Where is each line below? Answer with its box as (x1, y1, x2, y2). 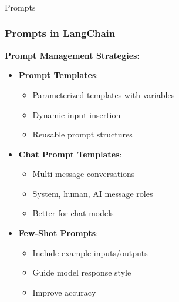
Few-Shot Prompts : (18, 227, 99, 239)
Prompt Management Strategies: (5, 49, 140, 61)
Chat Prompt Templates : (18, 147, 122, 160)
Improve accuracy (32, 286, 96, 298)
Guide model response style (32, 266, 131, 278)
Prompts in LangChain (5, 26, 116, 41)
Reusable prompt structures (32, 128, 133, 140)
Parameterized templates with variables (32, 88, 175, 100)
